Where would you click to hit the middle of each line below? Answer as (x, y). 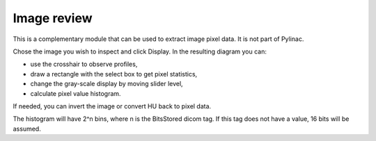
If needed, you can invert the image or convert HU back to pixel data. (112, 106)
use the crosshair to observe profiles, (84, 64)
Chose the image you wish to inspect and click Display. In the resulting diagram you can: (140, 51)
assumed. (27, 128)
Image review (53, 18)
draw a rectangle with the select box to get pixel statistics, (114, 74)
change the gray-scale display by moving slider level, (107, 84)
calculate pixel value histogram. (76, 93)
